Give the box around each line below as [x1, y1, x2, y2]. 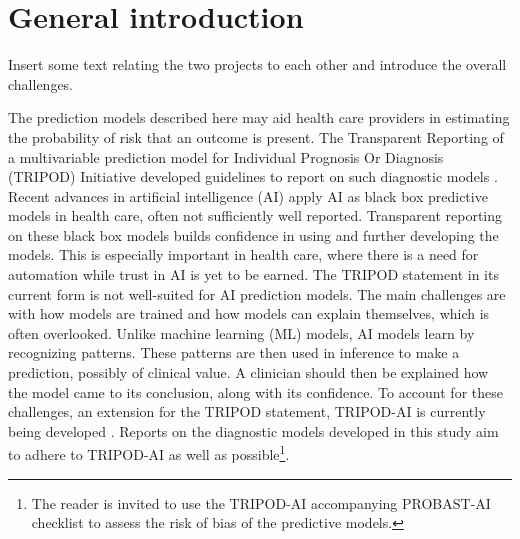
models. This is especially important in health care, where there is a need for [8, 244, 479, 265]
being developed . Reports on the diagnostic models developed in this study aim [8, 420, 499, 441]
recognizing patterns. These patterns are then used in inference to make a [8, 342, 460, 363]
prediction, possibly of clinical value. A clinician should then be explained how [8, 362, 489, 383]
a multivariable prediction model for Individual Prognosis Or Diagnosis [8, 146, 444, 167]
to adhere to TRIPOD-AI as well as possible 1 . [8, 441, 290, 465]
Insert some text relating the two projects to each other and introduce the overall [8, 54, 507, 75]
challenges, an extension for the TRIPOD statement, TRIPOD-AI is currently [8, 401, 486, 422]
